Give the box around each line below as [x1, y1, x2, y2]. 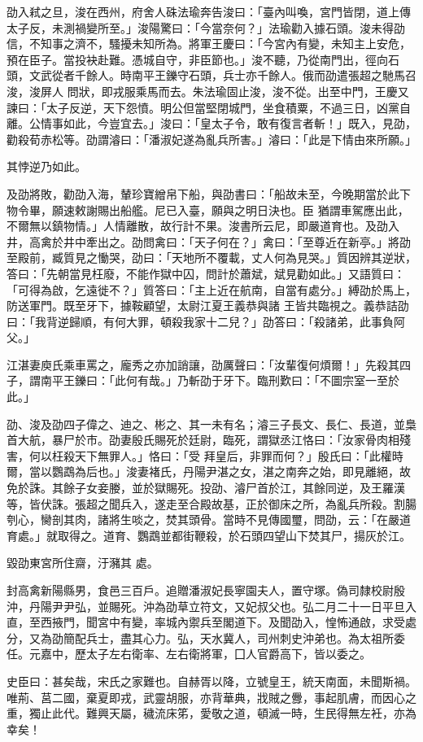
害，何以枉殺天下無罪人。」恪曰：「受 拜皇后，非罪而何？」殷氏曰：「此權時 [7, 447, 403, 464]
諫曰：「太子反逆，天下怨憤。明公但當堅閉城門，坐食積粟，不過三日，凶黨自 [7, 98, 411, 116]
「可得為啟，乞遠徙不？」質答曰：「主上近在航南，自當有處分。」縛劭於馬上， [7, 281, 416, 298]
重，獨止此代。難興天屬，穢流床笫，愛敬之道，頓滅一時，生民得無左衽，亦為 [7, 705, 416, 722]
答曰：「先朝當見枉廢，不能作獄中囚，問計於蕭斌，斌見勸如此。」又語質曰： [7, 264, 405, 282]
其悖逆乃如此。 [7, 158, 86, 175]
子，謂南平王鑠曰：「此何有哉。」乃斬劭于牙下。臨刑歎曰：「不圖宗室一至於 [7, 372, 399, 389]
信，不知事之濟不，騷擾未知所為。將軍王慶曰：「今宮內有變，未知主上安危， [7, 35, 411, 52]
